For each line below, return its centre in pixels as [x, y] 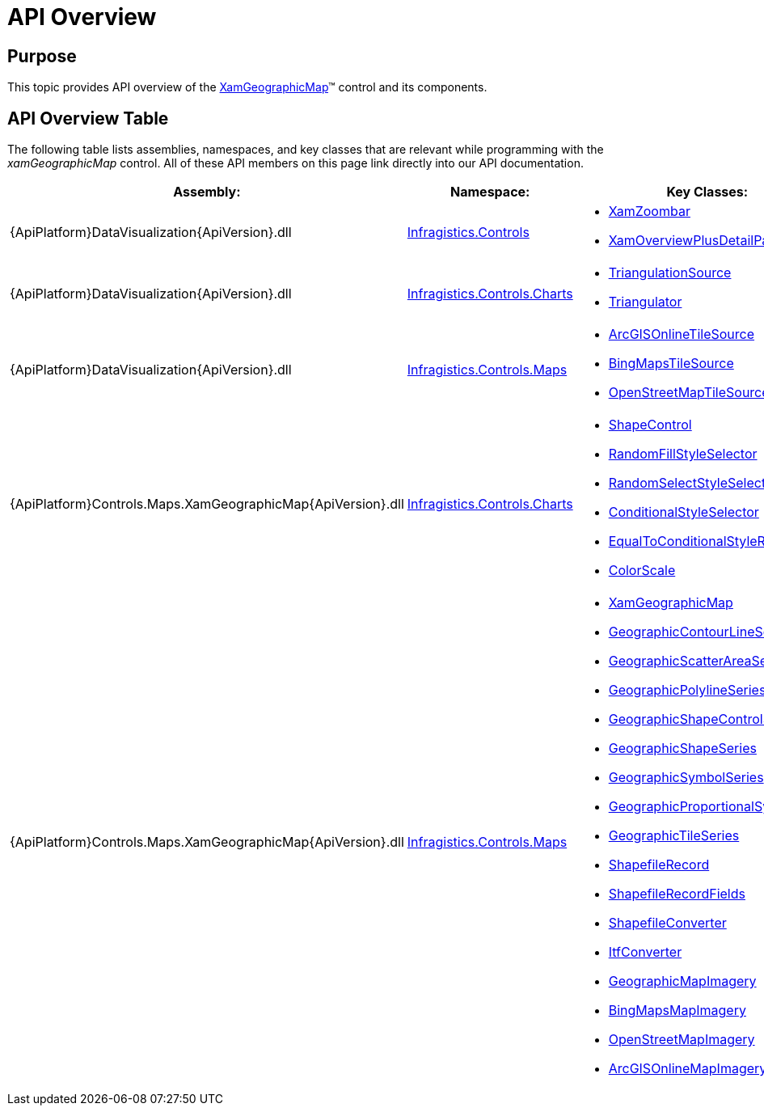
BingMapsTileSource [671, 364]
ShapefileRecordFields [677, 894]
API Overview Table [88, 118]
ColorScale [642, 571]
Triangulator [645, 302]
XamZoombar [649, 211]
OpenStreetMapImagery [682, 1040]
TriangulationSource [670, 273]
